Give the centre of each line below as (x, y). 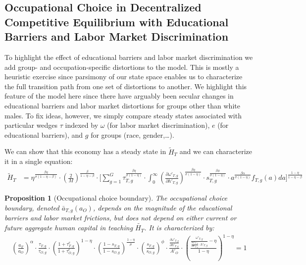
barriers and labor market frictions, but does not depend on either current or (121, 218)
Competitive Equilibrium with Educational (117, 22)
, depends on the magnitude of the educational (162, 207)
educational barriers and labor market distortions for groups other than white (122, 105)
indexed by (82, 125)
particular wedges (31, 125)
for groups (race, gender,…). (132, 134)
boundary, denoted (32, 207)
